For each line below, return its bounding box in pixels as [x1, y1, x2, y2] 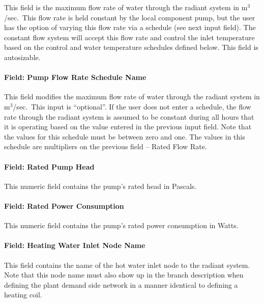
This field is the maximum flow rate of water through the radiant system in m [4, 2, 248, 12]
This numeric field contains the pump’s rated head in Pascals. [4, 180, 197, 191]
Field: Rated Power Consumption [4, 200, 124, 211]
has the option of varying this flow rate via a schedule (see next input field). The [4, 22, 256, 33]
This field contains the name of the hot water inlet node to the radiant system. [4, 259, 250, 270]
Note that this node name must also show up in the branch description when [4, 269, 244, 280]
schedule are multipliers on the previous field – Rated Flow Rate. [4, 141, 207, 152]
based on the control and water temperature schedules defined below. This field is [4, 42, 258, 52]
